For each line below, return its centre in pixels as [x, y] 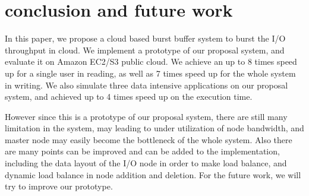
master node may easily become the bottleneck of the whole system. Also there [149, 139]
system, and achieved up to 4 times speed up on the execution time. [129, 97]
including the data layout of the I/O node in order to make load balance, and [146, 163]
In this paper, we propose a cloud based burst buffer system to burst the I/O [145, 38]
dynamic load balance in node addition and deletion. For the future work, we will [153, 174]
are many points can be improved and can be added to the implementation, [142, 151]
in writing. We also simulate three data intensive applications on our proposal [146, 85]
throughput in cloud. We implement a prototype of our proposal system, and [145, 50]
